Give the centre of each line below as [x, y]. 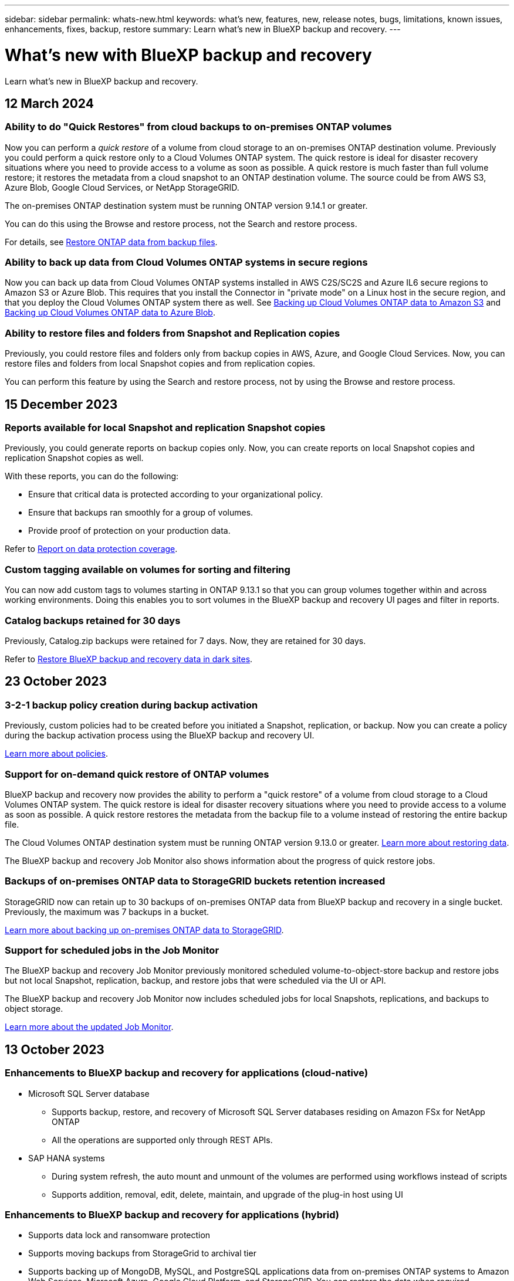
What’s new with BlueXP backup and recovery [188, 55]
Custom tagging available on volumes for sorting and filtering [148, 569]
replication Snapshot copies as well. [74, 458]
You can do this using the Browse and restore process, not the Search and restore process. [181, 223]
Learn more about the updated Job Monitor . [89, 1027]
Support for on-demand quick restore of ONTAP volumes [137, 774]
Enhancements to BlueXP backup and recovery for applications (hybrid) [172, 1215]
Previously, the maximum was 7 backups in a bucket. [107, 911]
